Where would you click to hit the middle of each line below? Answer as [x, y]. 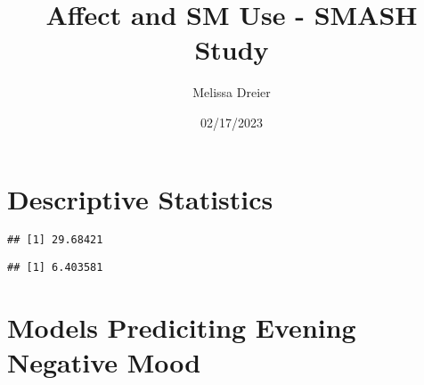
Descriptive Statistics [140, 198]
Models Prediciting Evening [182, 327]
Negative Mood [104, 362]
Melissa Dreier [232, 92]
